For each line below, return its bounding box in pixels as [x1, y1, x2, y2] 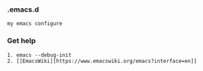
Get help [7, 36, 36, 46]
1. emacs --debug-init [7, 51, 72, 59]
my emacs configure [7, 20, 63, 27]
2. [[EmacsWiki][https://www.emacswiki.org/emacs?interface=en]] [7, 57, 197, 64]
